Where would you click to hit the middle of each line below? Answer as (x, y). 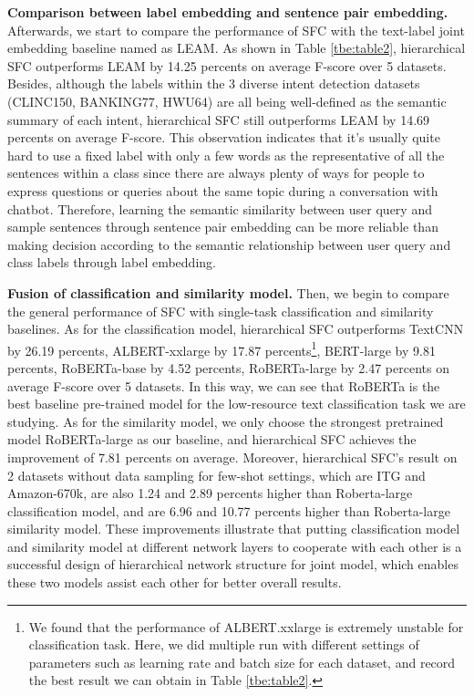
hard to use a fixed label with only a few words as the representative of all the (226, 155)
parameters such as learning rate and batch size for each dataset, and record (242, 662)
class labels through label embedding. (112, 262)
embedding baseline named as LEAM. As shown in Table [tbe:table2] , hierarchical (237, 48)
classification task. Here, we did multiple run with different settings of (224, 644)
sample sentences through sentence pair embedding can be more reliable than (223, 227)
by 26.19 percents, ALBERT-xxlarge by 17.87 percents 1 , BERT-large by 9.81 (222, 348)
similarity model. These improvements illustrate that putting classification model (234, 529)
